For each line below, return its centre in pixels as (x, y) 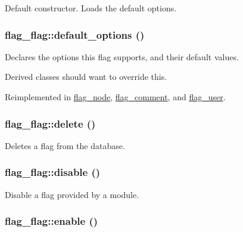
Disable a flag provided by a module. (72, 194)
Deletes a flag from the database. (65, 145)
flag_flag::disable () (53, 172)
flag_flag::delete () (50, 123)
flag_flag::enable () (52, 221)
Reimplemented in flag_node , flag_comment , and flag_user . (115, 97)
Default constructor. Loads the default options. (91, 8)
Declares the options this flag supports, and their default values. (122, 56)
